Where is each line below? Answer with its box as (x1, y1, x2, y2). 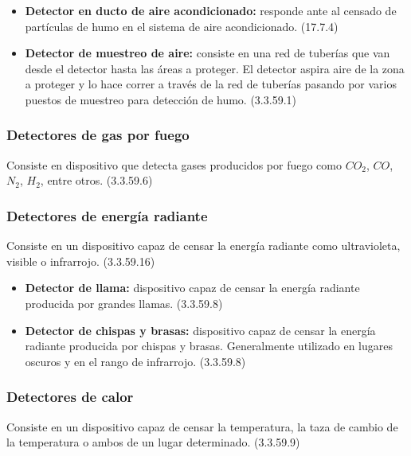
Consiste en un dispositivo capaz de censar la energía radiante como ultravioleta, (6, 237, 401, 254)
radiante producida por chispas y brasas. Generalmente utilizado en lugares (25, 337, 393, 354)
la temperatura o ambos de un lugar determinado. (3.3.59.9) (6, 434, 300, 450)
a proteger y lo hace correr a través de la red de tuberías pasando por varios (25, 76, 397, 92)
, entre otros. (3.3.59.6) (40, 172, 153, 189)
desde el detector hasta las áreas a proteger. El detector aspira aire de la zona (25, 60, 405, 76)
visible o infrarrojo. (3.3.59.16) (6, 252, 155, 269)
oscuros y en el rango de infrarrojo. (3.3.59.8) (25, 353, 246, 369)
